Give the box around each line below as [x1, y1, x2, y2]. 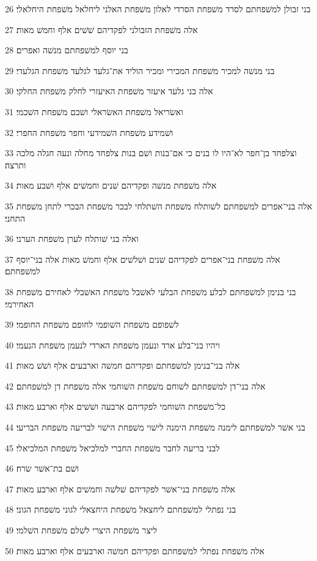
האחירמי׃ [5, 297, 34, 310]
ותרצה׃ [5, 158, 26, 171]
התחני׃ [5, 211, 26, 224]
